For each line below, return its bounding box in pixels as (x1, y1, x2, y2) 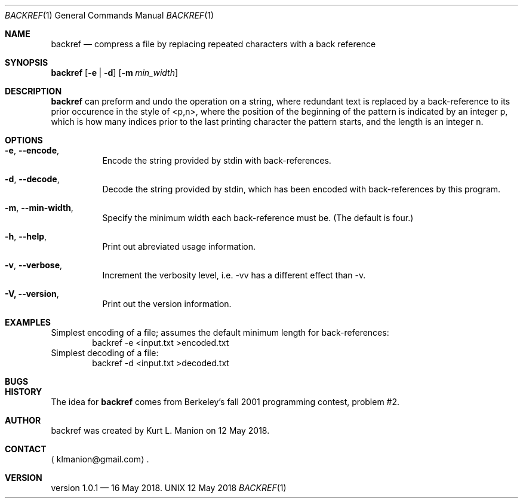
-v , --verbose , (5, 260, 63, 270)
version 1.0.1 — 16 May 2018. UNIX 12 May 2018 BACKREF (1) (51, 483, 287, 493)
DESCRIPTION (5, 86, 62, 96)
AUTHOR (5, 415, 41, 425)
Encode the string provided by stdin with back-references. (102, 155, 331, 165)
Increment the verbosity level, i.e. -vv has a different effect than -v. (102, 270, 366, 280)
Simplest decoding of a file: (51, 348, 159, 358)
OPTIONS (5, 135, 43, 145)
